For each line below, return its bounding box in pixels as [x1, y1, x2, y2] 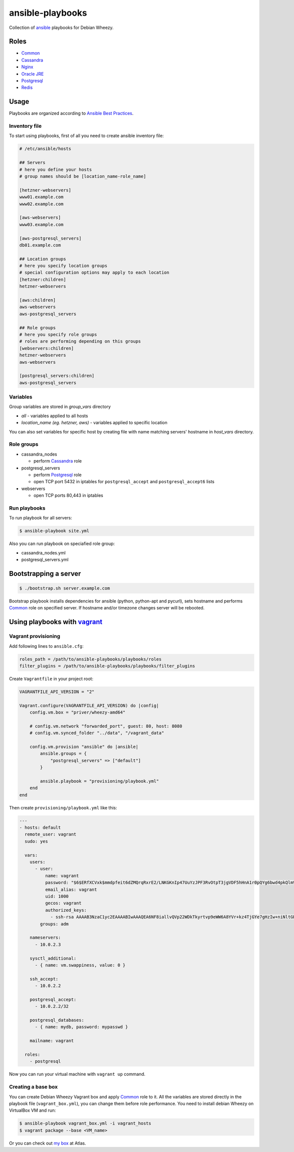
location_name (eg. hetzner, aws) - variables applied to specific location [21, 420, 168, 426]
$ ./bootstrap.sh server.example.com [19, 585, 110, 591]
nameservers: [29, 935, 61, 941]
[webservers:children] [19, 346, 74, 351]
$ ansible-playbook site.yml [19, 528, 90, 534]
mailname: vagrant [29, 1038, 74, 1044]
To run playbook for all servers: [9, 515, 73, 521]
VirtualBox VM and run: [9, 1107, 56, 1113]
